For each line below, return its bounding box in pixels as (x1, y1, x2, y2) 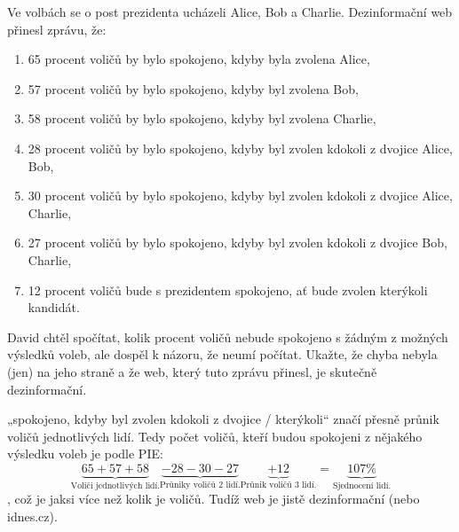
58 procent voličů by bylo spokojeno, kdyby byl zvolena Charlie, (28, 109, 376, 128)
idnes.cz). (7, 506, 58, 525)
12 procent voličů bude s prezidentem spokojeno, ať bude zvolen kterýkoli (28, 280, 428, 299)
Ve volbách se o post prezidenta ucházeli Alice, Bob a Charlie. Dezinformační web (7, 3, 453, 20)
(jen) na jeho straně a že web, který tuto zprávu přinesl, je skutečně (7, 362, 377, 380)
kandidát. (28, 298, 80, 317)
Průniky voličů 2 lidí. (160, 480, 241, 489)
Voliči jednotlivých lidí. (70, 481, 160, 490)
